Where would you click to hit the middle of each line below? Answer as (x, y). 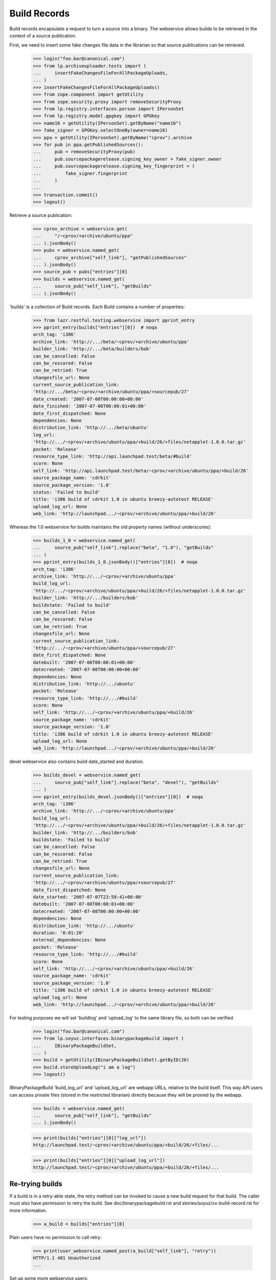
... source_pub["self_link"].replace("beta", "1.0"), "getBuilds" (123, 548)
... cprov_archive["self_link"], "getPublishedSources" (110, 258)
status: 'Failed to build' (67, 492)
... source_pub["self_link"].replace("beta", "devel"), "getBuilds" (126, 782)
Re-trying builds (36, 1183)
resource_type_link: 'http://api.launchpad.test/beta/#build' (112, 456)
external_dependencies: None (70, 940)
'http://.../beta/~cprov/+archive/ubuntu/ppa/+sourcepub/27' (111, 392)
